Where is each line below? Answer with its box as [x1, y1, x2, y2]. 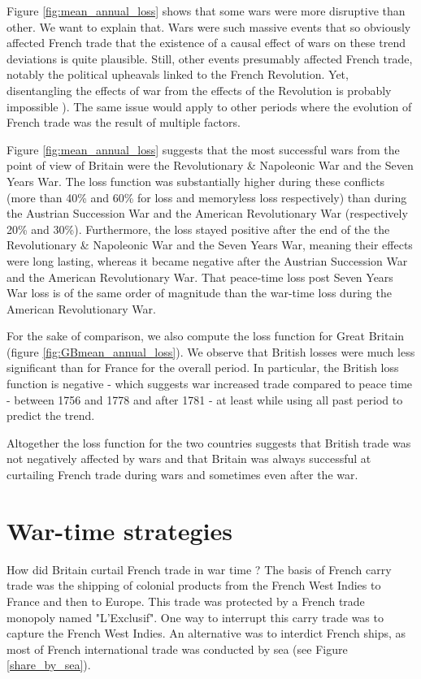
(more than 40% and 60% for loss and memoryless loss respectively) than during [7, 188, 407, 205]
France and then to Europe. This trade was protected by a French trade [7, 592, 365, 609]
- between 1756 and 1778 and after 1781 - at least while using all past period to [7, 391, 403, 408]
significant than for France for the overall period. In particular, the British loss [7, 359, 399, 376]
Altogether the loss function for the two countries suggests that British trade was [7, 434, 411, 451]
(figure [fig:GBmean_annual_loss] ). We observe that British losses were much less [7, 343, 415, 360]
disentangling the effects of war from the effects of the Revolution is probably [7, 81, 392, 98]
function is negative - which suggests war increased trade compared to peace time [7, 375, 413, 392]
